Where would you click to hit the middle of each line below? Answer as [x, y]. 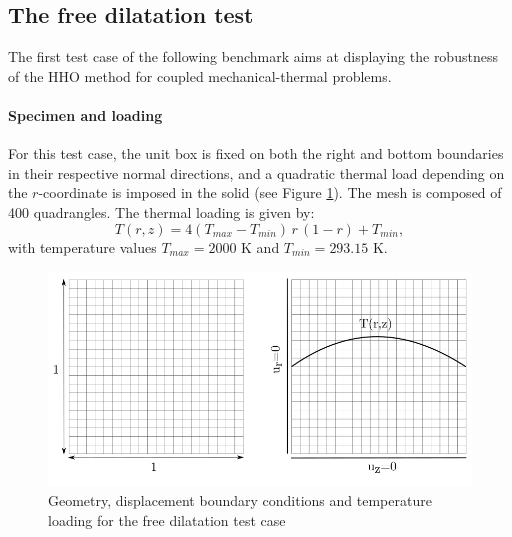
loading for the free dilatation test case [167, 519]
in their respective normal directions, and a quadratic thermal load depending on [256, 172]
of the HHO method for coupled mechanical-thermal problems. [200, 75]
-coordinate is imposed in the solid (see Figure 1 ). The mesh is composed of [270, 192]
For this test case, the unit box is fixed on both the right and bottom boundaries [256, 153]
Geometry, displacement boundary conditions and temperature [240, 500]
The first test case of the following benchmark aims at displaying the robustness [253, 56]
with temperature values [82, 246]
